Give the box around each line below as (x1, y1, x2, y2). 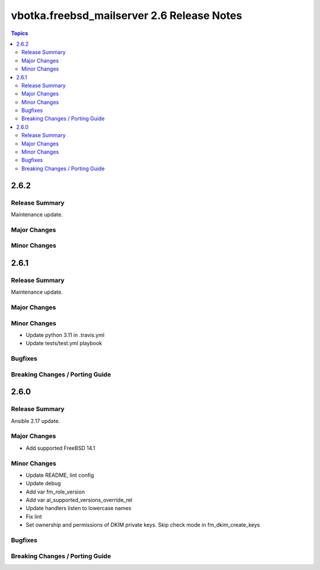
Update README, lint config (25, 472, 94, 479)
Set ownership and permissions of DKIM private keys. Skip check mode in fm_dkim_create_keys (25, 521, 260, 528)
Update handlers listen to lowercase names (25, 505, 132, 512)
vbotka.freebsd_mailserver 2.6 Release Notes (11, 9, 242, 22)
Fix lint (25, 513, 42, 520)
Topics (11, 30, 28, 37)
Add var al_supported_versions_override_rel (25, 496, 133, 504)
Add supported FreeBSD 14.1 (25, 444, 95, 451)
